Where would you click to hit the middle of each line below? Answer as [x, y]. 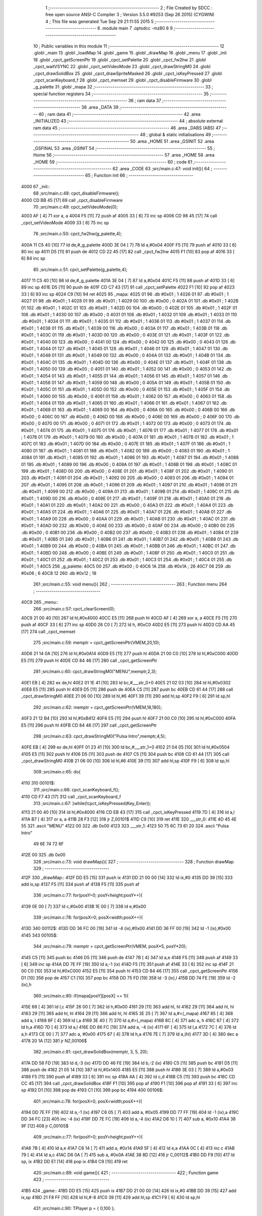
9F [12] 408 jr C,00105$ [45, 1126]
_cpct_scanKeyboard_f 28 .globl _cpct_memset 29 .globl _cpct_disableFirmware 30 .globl [123, 80]
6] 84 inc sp [33, 258]
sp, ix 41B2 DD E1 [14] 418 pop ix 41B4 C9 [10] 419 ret [74, 1162]
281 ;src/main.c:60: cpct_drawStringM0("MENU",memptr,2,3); [95, 672]
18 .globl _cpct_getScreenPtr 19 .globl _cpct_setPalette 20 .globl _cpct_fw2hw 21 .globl [120, 60]
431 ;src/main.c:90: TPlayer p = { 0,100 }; [74, 1208]
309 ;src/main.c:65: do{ [57, 772]
